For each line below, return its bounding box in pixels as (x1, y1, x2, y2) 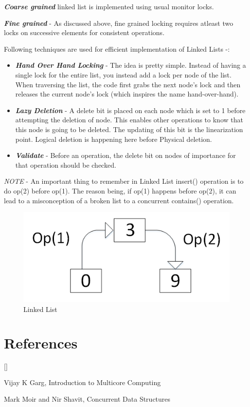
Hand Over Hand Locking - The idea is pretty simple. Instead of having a (15, 60, 246, 70)
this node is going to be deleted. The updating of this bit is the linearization (15, 124, 243, 134)
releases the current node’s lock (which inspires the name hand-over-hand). (15, 89, 239, 99)
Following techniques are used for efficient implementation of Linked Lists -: (4, 43, 230, 54)
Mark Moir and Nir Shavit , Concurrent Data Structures (4, 393, 171, 404)
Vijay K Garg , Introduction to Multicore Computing (4, 377, 161, 388)
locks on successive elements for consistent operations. (4, 27, 165, 38)
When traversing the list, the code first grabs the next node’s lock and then (15, 79, 241, 89)
